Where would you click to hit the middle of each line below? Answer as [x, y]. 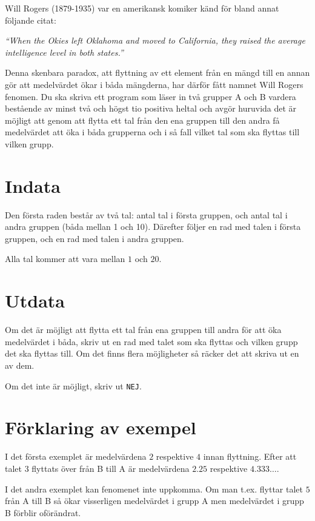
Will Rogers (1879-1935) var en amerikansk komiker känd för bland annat [142, 8]
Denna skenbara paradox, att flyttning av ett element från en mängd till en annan [157, 72]
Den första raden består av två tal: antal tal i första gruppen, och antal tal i [146, 214]
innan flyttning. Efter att [250, 456]
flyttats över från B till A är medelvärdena [111, 468]
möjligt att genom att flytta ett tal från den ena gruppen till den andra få [142, 120]
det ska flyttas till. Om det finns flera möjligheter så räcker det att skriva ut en [152, 353]
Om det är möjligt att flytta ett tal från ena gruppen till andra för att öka [143, 330]
